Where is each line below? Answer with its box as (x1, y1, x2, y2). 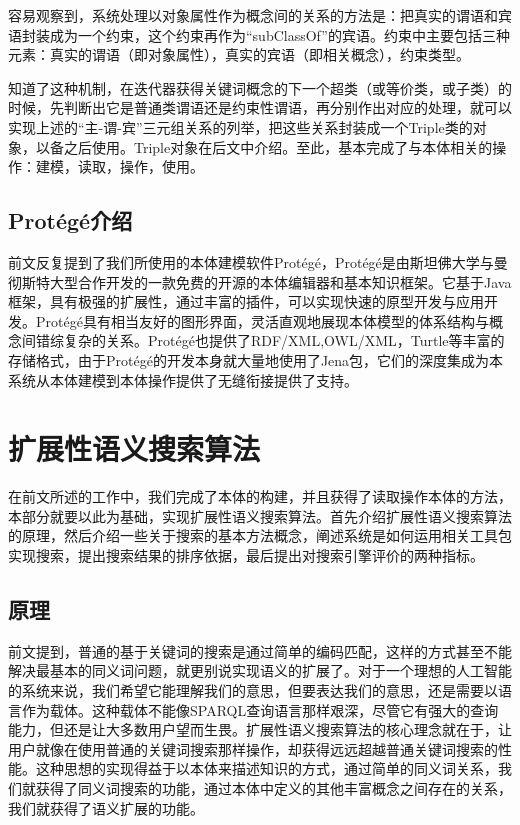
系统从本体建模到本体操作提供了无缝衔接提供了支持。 (8, 369, 358, 390)
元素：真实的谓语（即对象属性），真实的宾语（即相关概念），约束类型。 (8, 44, 470, 65)
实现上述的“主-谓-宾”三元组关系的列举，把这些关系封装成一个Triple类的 (8, 116, 473, 137)
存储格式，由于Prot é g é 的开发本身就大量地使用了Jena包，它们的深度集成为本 (8, 349, 504, 370)
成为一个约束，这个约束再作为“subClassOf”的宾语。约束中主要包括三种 (49, 24, 510, 45)
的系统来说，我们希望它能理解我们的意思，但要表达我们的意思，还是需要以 (8, 680, 498, 700)
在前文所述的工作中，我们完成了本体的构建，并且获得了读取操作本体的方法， (8, 486, 512, 507)
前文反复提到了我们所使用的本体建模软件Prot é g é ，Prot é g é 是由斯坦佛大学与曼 (8, 251, 508, 272)
